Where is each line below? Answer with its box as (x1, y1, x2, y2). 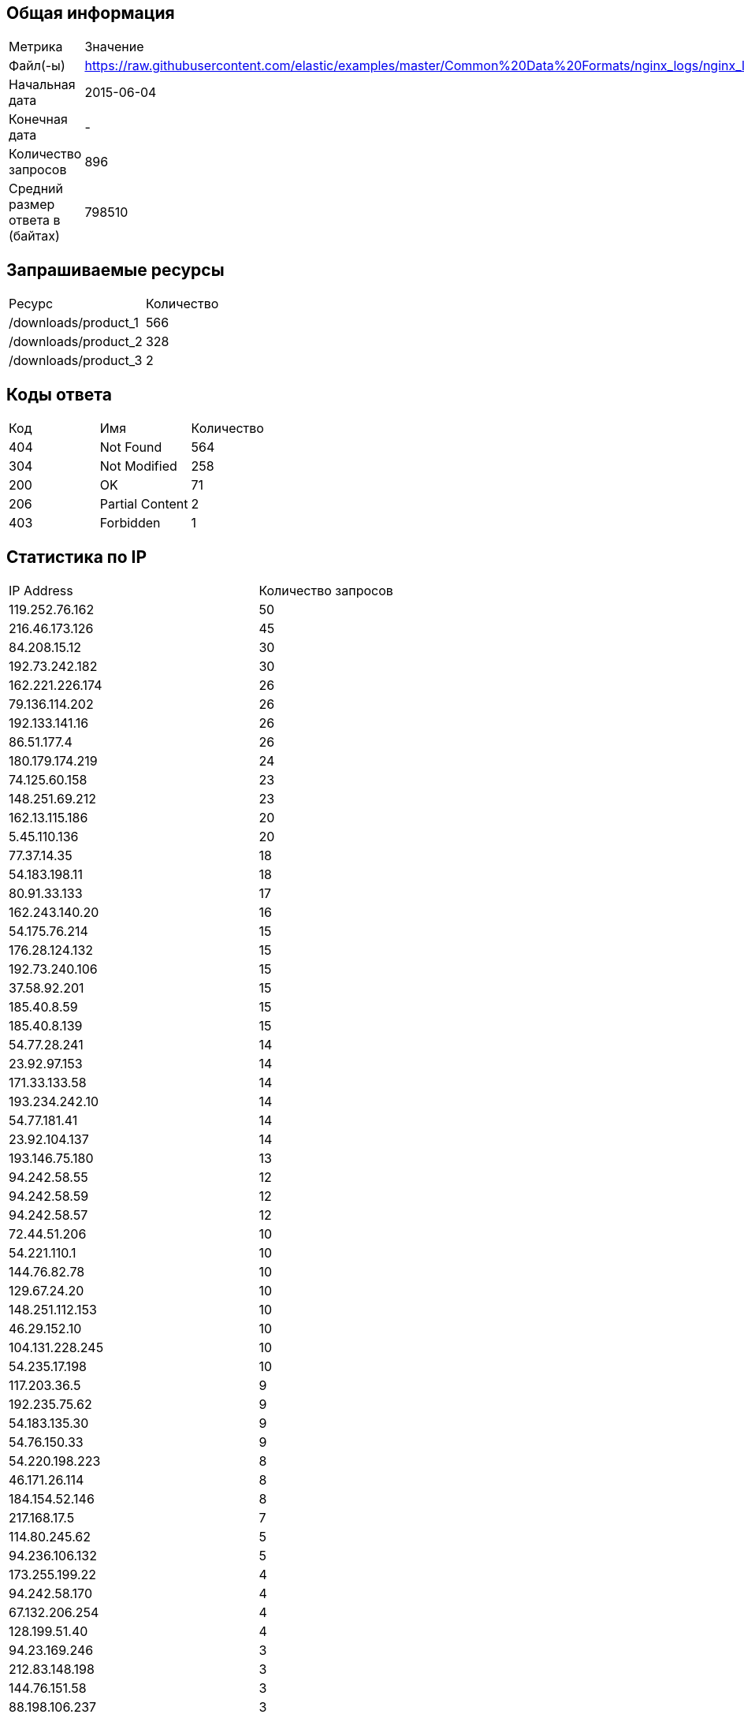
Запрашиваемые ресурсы (6, 259, 225, 280)
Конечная (9, 111, 68, 128)
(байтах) (9, 228, 60, 244)
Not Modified (99, 458, 177, 475)
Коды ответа (6, 384, 112, 404)
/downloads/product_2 (9, 334, 143, 350)
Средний (9, 181, 63, 197)
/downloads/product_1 (9, 315, 139, 331)
